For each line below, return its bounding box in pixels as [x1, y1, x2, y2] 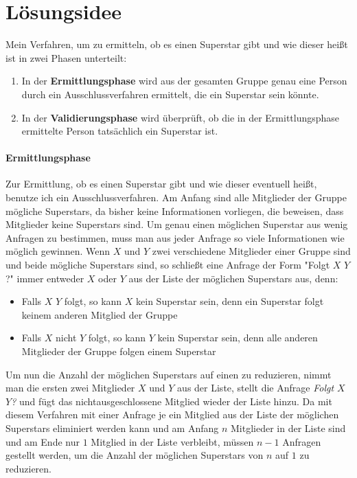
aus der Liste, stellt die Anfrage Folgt [177, 380, 334, 395]
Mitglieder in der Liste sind [231, 420, 346, 435]
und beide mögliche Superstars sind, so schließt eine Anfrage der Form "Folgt [5, 258, 330, 272]
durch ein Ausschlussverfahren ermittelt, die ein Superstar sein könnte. [21, 87, 319, 101]
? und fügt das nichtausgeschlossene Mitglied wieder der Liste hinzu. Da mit [11, 394, 332, 408]
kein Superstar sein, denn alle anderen [157, 330, 318, 345]
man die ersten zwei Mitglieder [5, 380, 135, 395]
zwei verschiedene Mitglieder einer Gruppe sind [152, 244, 351, 258]
